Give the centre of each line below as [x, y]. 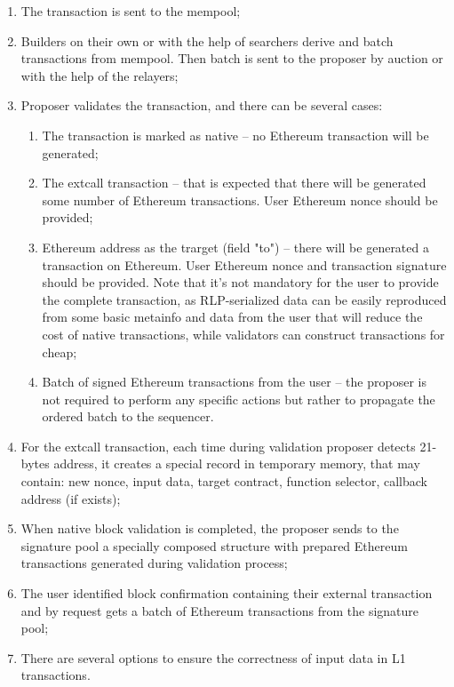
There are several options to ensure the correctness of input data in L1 [213, 657]
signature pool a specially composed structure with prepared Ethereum [214, 545]
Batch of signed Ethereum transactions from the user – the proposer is [234, 382]
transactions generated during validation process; [154, 563]
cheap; [60, 351]
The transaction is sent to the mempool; [131, 11]
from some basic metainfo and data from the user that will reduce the [232, 317]
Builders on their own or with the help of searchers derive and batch [207, 40]
